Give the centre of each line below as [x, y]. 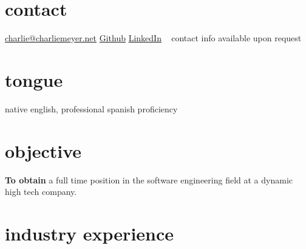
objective [43, 150]
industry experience [90, 233]
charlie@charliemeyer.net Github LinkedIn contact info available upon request [153, 38]
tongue [34, 79]
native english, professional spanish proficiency [91, 108]
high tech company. [41, 192]
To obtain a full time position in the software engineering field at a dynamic [149, 179]
